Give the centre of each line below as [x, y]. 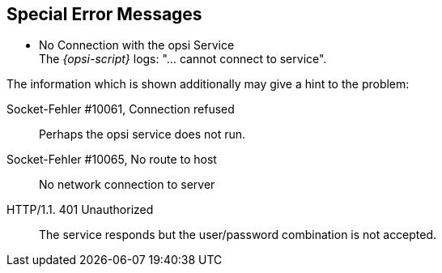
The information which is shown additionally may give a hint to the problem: [208, 84]
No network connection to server [127, 185]
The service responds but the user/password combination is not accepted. [238, 235]
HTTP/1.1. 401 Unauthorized [80, 210]
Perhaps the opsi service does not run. [142, 134]
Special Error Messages [104, 14]
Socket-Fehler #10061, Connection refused [121, 109]
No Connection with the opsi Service [137, 45]
